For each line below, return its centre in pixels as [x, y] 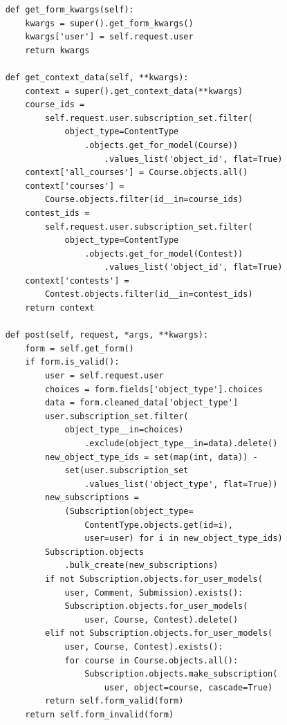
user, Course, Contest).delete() [161, 620]
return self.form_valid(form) [114, 701]
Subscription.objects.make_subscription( [181, 674]
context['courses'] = [75, 186]
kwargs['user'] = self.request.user [109, 37]
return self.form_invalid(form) [100, 714]
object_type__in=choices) [124, 430]
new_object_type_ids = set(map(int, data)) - [151, 457]
